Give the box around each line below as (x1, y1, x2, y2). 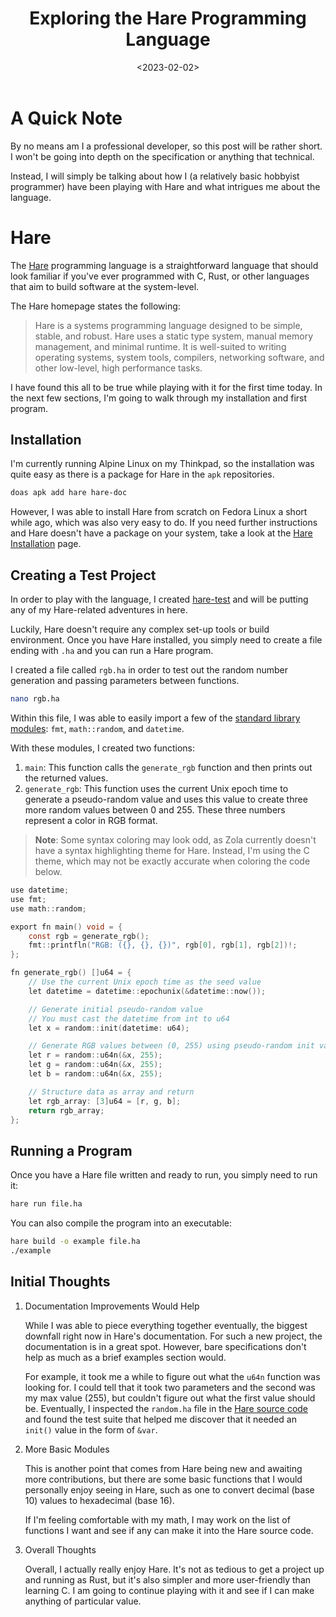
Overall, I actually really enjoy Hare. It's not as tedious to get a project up (24, 1563, 325, 1575)
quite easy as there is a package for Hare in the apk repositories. (10, 468, 275, 481)
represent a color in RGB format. (24, 815, 158, 826)
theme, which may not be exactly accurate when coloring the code (34, 855, 311, 867)
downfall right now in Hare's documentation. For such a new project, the (24, 1330, 323, 1342)
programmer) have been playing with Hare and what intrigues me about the (10, 180, 321, 192)
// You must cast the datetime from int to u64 (28, 1013, 230, 1024)
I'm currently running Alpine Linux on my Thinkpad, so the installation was (10, 458, 315, 470)
